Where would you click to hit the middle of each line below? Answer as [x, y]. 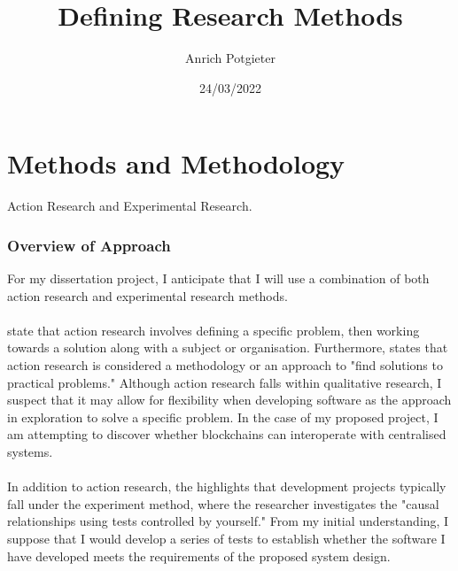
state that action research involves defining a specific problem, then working [213, 330]
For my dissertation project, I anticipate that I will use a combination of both [218, 278]
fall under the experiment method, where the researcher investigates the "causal [223, 503]
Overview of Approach [89, 245]
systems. [30, 451]
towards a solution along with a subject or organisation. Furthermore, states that [228, 347]
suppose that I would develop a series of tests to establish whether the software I [226, 538]
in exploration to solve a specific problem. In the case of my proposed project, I [223, 417]
